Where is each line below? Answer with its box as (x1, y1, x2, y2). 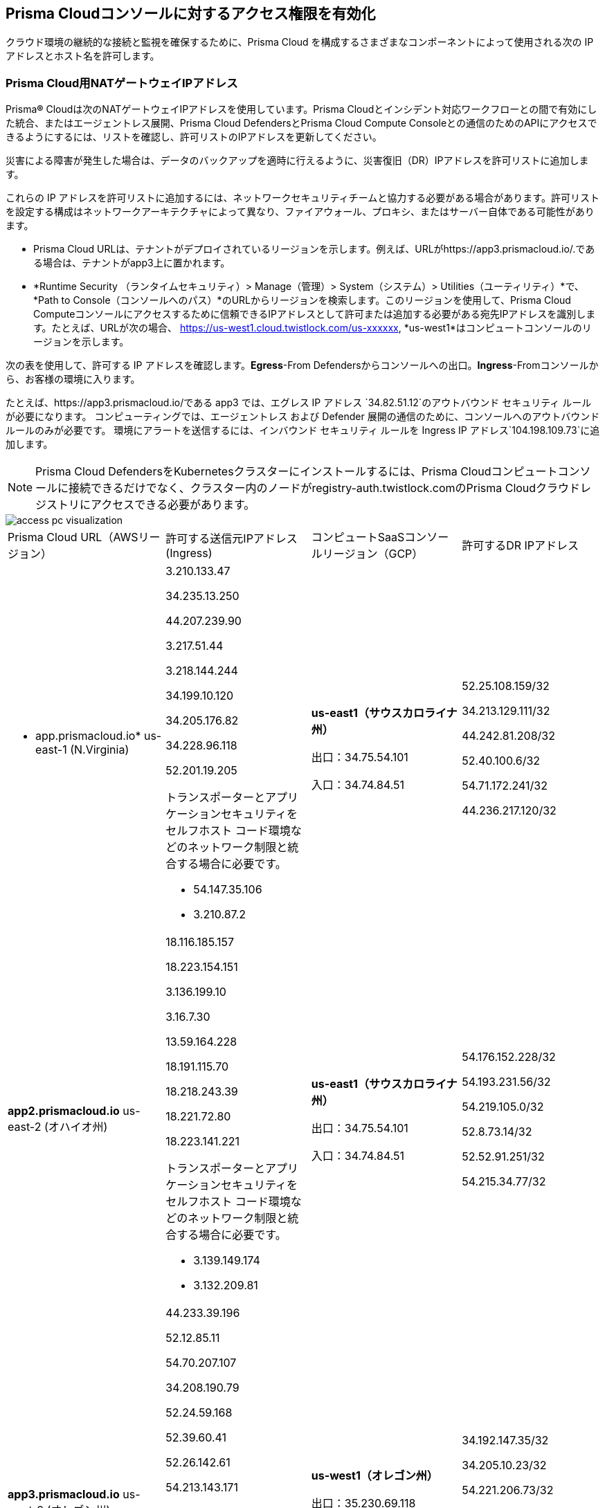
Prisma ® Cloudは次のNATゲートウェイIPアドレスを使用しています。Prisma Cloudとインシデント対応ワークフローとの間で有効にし (6, 103, 597, 116)
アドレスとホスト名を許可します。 (6, 50, 160, 62)
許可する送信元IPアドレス (165, 532, 298, 546)
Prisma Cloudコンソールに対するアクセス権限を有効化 (6, 5, 376, 22)
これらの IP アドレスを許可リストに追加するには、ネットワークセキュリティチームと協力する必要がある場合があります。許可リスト (6, 192, 599, 204)
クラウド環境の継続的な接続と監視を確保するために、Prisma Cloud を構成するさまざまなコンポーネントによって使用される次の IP (6, 36, 594, 48)
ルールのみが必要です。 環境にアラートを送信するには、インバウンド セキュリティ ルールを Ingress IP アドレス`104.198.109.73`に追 (6, 424, 600, 437)
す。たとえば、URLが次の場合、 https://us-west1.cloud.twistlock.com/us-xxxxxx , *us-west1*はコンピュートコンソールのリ (33, 322, 592, 334)
